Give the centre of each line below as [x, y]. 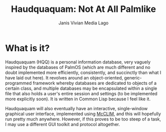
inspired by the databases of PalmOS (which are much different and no [78, 67]
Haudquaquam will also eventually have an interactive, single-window [77, 108]
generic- [133, 77]
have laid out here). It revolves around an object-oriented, [64, 77]
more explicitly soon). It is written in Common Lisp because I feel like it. [78, 99]
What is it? [28, 48]
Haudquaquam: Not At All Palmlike [83, 9]
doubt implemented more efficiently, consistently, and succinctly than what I [83, 72]
